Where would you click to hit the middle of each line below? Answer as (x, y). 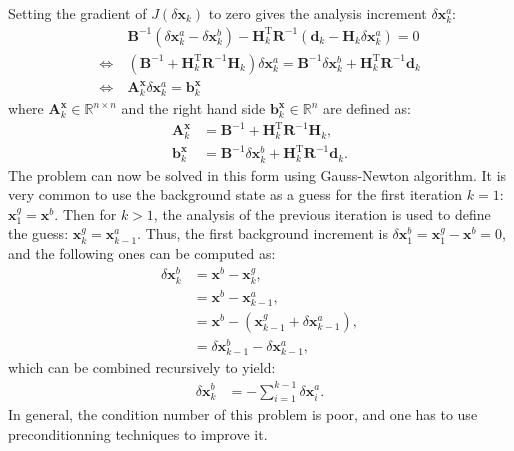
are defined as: (366, 108)
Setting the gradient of (77, 13)
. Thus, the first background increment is (262, 233)
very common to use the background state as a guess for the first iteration (235, 194)
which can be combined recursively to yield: (142, 367)
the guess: (38, 233)
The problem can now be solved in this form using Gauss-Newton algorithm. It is (257, 174)
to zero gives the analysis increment (317, 13)
